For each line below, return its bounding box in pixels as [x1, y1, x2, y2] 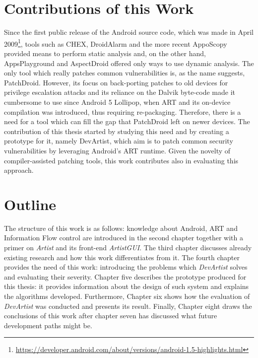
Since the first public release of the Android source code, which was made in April [4, 27, 254, 37]
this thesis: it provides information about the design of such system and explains [4, 281, 249, 291]
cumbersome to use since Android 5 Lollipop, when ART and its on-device [4, 96, 231, 107]
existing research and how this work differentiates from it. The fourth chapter [4, 252, 240, 262]
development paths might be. [4, 320, 92, 330]
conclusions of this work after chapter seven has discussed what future [4, 310, 217, 321]
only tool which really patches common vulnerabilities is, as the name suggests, [4, 68, 245, 78]
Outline [4, 194, 57, 214]
